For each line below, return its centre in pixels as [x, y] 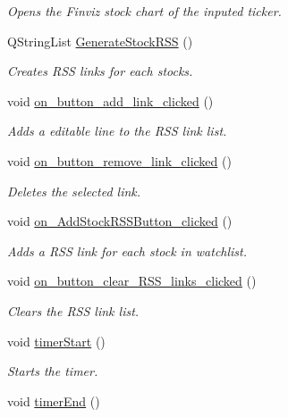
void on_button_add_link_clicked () [110, 100]
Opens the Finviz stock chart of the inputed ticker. [144, 11]
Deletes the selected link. [74, 191]
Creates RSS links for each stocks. [100, 71]
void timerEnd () [54, 400]
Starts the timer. [53, 371]
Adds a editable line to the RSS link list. [117, 131]
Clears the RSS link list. [73, 310]
